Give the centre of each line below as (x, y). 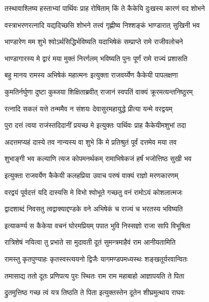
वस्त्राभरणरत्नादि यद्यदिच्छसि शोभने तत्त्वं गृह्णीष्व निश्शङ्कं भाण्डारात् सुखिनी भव (102, 25)
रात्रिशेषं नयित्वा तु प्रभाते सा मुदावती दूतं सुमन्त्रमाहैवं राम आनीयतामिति (90, 242)
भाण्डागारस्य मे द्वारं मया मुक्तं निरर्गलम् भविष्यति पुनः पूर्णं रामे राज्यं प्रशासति (96, 58)
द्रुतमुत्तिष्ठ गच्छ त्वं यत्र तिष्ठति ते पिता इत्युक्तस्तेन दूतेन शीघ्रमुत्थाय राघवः (95, 292)
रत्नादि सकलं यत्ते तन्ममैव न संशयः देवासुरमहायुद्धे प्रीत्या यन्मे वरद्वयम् (89, 108)
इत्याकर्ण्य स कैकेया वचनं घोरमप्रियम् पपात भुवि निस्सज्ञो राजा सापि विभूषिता (98, 225)
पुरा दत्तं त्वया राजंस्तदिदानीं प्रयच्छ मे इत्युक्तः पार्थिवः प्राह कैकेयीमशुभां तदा (95, 125)
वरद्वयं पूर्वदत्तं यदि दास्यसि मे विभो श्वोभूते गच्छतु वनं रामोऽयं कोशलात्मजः (94, 192)
